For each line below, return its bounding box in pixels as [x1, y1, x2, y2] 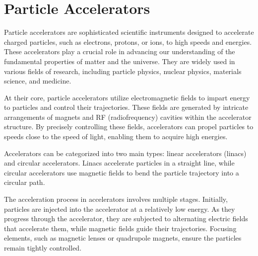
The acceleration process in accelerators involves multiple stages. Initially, [4, 194, 228, 204]
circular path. [4, 177, 45, 187]
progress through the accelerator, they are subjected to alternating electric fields [4, 213, 248, 224]
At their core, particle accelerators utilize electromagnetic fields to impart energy [4, 92, 250, 102]
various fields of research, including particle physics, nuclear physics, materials [4, 66, 242, 76]
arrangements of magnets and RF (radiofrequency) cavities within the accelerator [4, 111, 252, 122]
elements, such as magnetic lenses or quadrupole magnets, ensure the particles [4, 233, 242, 243]
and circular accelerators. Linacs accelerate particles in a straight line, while [4, 158, 235, 168]
